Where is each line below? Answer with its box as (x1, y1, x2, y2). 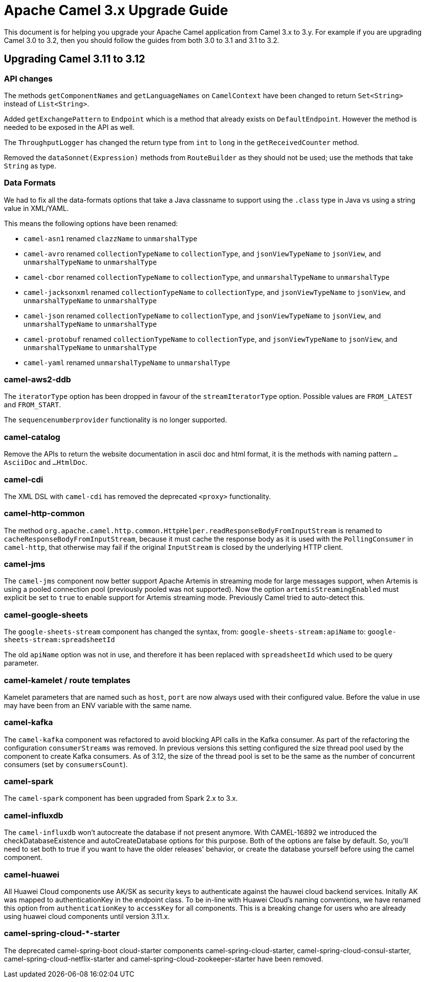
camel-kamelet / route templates (4, 675, 131, 685)
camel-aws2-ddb (4, 375, 71, 385)
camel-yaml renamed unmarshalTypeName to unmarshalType (23, 358, 231, 367)
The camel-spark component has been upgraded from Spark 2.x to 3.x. (4, 794, 238, 803)
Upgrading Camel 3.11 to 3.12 (4, 53, 145, 65)
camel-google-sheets (4, 609, 88, 620)
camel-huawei (4, 869, 59, 879)
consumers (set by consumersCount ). (4, 760, 128, 769)
